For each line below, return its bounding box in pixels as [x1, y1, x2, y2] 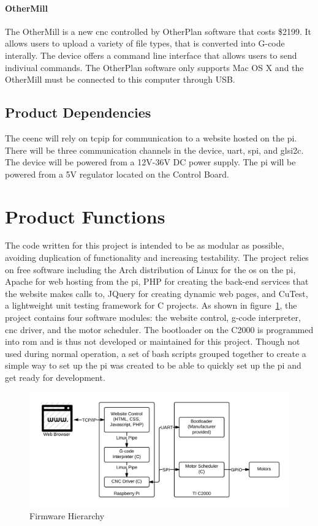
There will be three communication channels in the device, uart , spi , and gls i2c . [5, 143, 304, 156]
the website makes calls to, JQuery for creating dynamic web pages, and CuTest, [5, 287, 308, 299]
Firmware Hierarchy [29, 509, 105, 522]
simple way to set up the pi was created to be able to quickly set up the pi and [5, 359, 301, 372]
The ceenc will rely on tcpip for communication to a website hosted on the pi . [5, 131, 297, 144]
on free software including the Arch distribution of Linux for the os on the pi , [5, 263, 296, 276]
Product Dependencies [5, 103, 151, 122]
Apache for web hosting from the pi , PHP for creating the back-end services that [5, 275, 309, 288]
